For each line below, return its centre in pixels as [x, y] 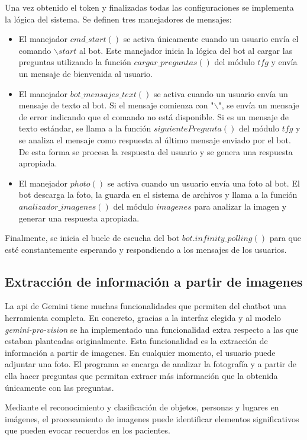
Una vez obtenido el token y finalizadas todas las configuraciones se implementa [149, 7]
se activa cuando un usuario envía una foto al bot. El [203, 183]
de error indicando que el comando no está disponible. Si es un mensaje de [153, 116]
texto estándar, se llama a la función [85, 128]
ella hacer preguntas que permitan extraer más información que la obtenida [141, 376]
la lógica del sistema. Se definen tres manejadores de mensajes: [118, 19]
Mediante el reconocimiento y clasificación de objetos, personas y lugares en [142, 407]
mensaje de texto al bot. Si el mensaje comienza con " [116, 105]
